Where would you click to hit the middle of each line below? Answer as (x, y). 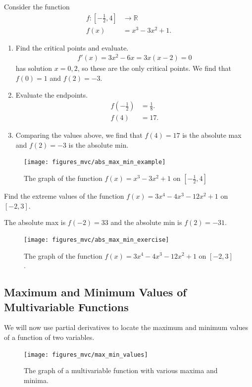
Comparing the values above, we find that (79, 135)
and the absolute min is (146, 222)
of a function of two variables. (49, 337)
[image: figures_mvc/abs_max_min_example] (95, 162)
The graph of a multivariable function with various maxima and (121, 370)
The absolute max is (35, 222)
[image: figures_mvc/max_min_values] (86, 355)
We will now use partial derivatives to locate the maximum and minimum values (126, 327)
